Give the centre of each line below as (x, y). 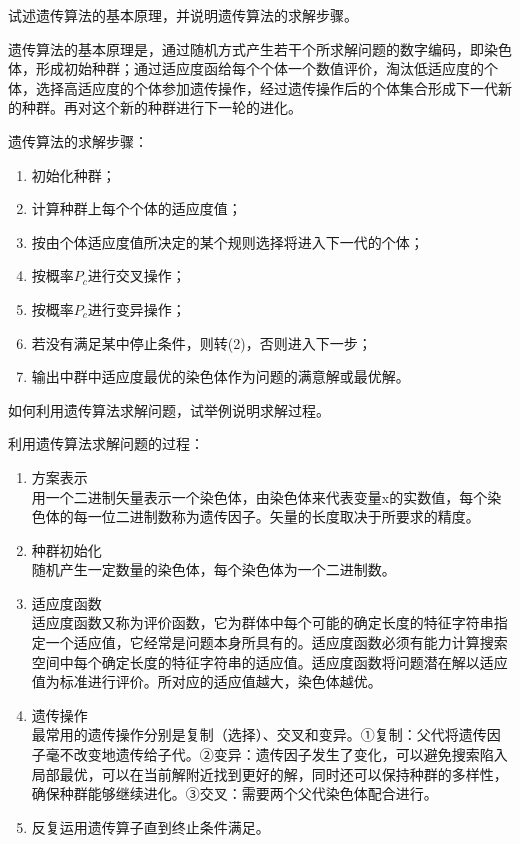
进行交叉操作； (136, 275)
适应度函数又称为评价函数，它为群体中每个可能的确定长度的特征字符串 (262, 622)
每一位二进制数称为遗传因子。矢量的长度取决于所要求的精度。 (276, 516)
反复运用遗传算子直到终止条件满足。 (150, 826)
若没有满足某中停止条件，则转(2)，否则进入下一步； (201, 342)
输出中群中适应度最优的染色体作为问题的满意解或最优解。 (220, 376)
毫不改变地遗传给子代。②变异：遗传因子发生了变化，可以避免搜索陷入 (276, 754)
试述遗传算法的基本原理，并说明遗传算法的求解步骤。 (183, 15)
